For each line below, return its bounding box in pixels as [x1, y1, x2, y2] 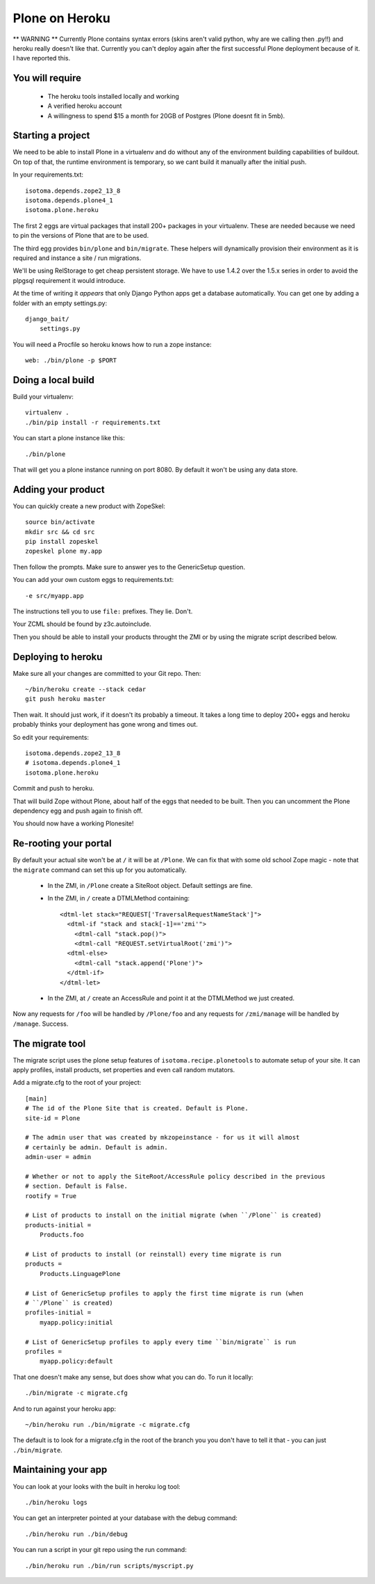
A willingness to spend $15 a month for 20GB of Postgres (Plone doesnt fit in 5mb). [47, 111, 285, 120]
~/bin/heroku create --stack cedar [25, 686, 147, 693]
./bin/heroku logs [25, 1498, 88, 1506]
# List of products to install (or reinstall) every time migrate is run [25, 1250, 282, 1259]
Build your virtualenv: [12, 392, 74, 401]
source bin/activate [25, 518, 95, 526]
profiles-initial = [25, 1309, 92, 1317]
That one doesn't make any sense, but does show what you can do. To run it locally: [12, 1373, 253, 1381]
